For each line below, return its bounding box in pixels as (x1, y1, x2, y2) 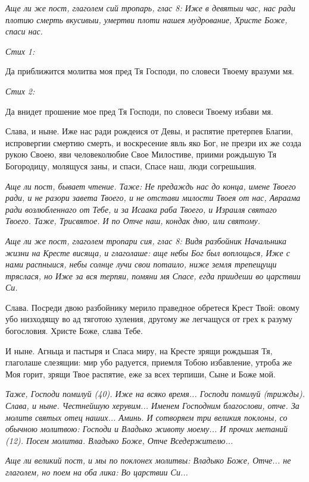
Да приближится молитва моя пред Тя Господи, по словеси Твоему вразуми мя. (5, 65, 294, 77)
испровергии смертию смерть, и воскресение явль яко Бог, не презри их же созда (5, 136, 302, 149)
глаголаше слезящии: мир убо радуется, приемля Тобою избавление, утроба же (5, 356, 292, 368)
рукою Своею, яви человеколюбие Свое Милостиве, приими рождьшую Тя (5, 148, 277, 160)
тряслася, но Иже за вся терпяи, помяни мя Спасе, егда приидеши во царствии (5, 269, 301, 282)
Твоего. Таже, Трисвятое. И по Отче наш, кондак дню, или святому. (5, 215, 261, 227)
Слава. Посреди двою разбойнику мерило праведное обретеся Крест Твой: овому (5, 301, 299, 313)
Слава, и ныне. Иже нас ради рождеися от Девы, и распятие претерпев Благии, (5, 125, 293, 137)
